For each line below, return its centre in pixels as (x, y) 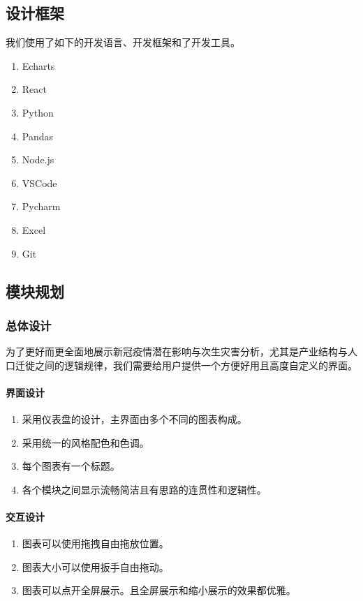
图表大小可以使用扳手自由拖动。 (95, 566)
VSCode (39, 183)
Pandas (38, 136)
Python (38, 112)
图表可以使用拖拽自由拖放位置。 (95, 543)
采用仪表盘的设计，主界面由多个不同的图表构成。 (134, 419)
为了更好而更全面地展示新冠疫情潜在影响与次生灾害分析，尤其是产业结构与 (177, 351)
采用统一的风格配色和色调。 (86, 442)
